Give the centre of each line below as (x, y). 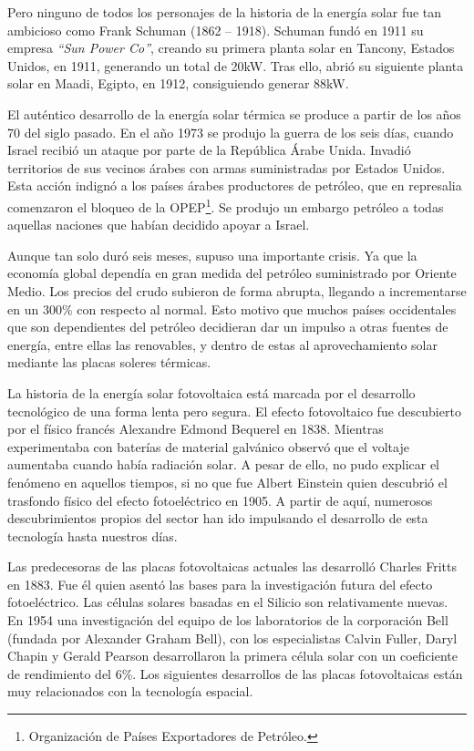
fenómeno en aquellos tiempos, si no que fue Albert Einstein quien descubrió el (227, 482)
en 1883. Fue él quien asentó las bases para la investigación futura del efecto (220, 584)
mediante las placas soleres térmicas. (109, 362)
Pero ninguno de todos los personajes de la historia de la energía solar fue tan (225, 12)
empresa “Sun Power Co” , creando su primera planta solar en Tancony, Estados (231, 48)
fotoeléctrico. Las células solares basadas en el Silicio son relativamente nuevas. (228, 602)
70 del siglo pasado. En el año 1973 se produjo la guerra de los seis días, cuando (231, 132)
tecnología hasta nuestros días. (93, 535)
